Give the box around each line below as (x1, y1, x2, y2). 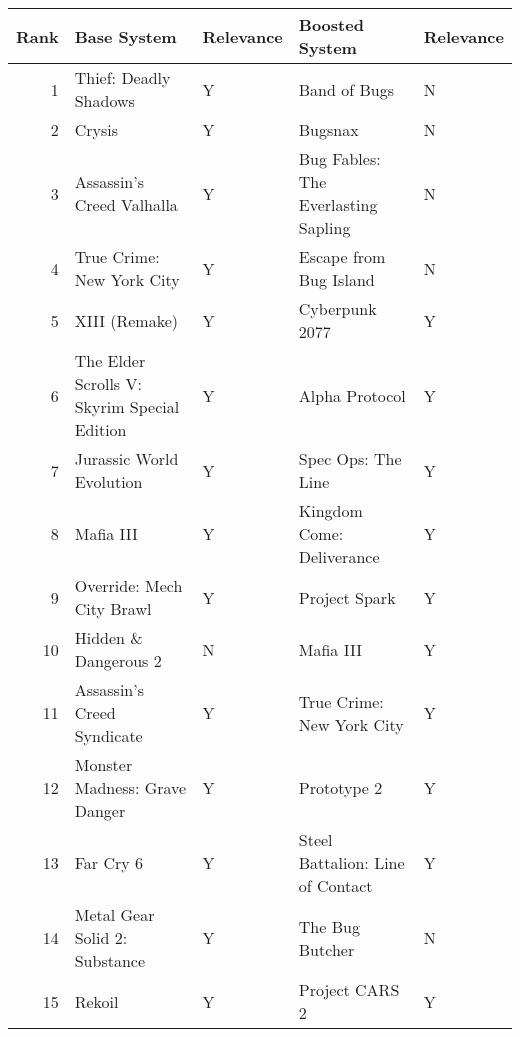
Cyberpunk (298, 297, 377, 320)
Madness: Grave (74, 776, 187, 799)
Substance (74, 949, 146, 972)
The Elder (74, 349, 146, 372)
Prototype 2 (298, 776, 383, 799)
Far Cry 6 (74, 851, 144, 874)
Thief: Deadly (74, 66, 171, 89)
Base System (74, 24, 177, 48)
